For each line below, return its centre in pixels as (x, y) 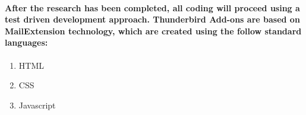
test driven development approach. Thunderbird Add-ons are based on (152, 19)
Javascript (37, 105)
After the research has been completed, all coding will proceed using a (152, 7)
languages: (26, 42)
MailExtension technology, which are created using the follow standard (153, 31)
